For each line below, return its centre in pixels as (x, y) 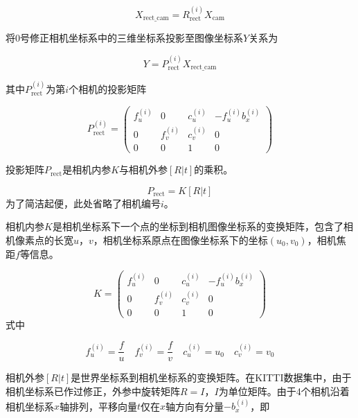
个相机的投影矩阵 (108, 88)
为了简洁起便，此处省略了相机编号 (83, 203)
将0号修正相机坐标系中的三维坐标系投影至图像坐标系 (124, 38)
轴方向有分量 (195, 406)
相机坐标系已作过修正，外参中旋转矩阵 (93, 391)
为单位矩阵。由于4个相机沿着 (284, 391)
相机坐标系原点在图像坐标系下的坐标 (185, 240)
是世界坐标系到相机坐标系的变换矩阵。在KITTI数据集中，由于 (211, 377)
